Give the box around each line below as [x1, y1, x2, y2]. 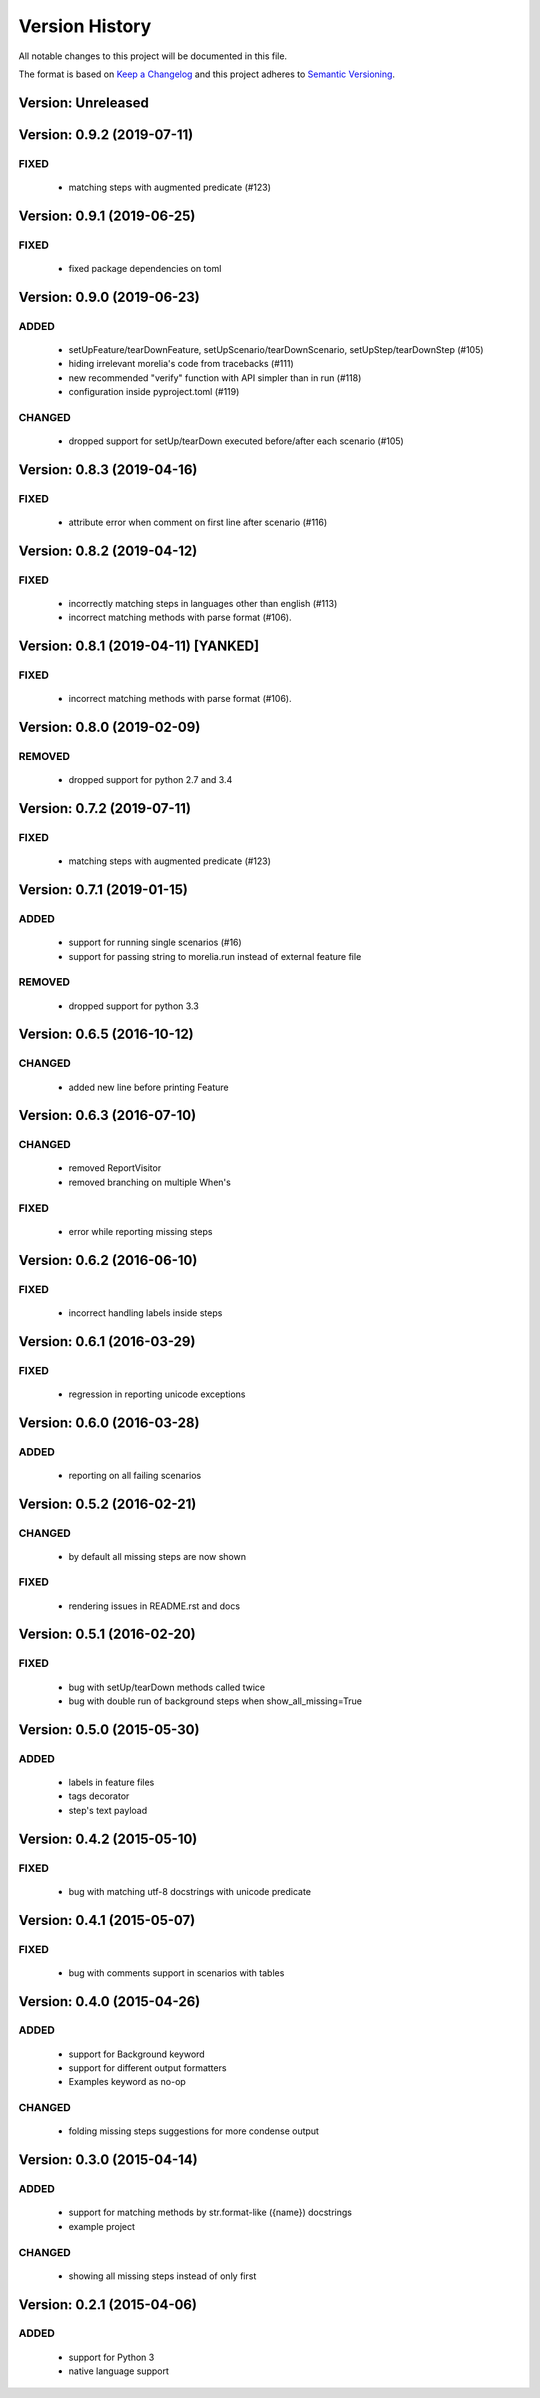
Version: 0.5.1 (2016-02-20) [18, 1626, 196, 1643]
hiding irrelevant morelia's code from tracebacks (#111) [68, 358, 294, 370]
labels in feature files [68, 1776, 155, 1788]
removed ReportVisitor [68, 1162, 162, 1174]
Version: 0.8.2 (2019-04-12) [18, 542, 198, 559]
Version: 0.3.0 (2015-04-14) [18, 2151, 199, 2169]
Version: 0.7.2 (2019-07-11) [18, 800, 192, 817]
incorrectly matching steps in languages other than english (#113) [68, 597, 338, 609]
